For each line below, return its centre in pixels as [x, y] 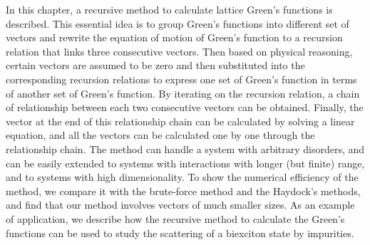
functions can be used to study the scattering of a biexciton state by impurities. [180, 233]
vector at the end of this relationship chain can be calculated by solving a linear [180, 121]
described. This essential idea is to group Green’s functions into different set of [178, 23]
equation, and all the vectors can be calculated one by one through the [160, 135]
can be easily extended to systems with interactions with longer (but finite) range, [185, 163]
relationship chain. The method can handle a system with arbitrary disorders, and [185, 148]
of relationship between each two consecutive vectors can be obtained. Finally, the [185, 107]
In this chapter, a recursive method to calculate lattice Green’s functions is [169, 9]
